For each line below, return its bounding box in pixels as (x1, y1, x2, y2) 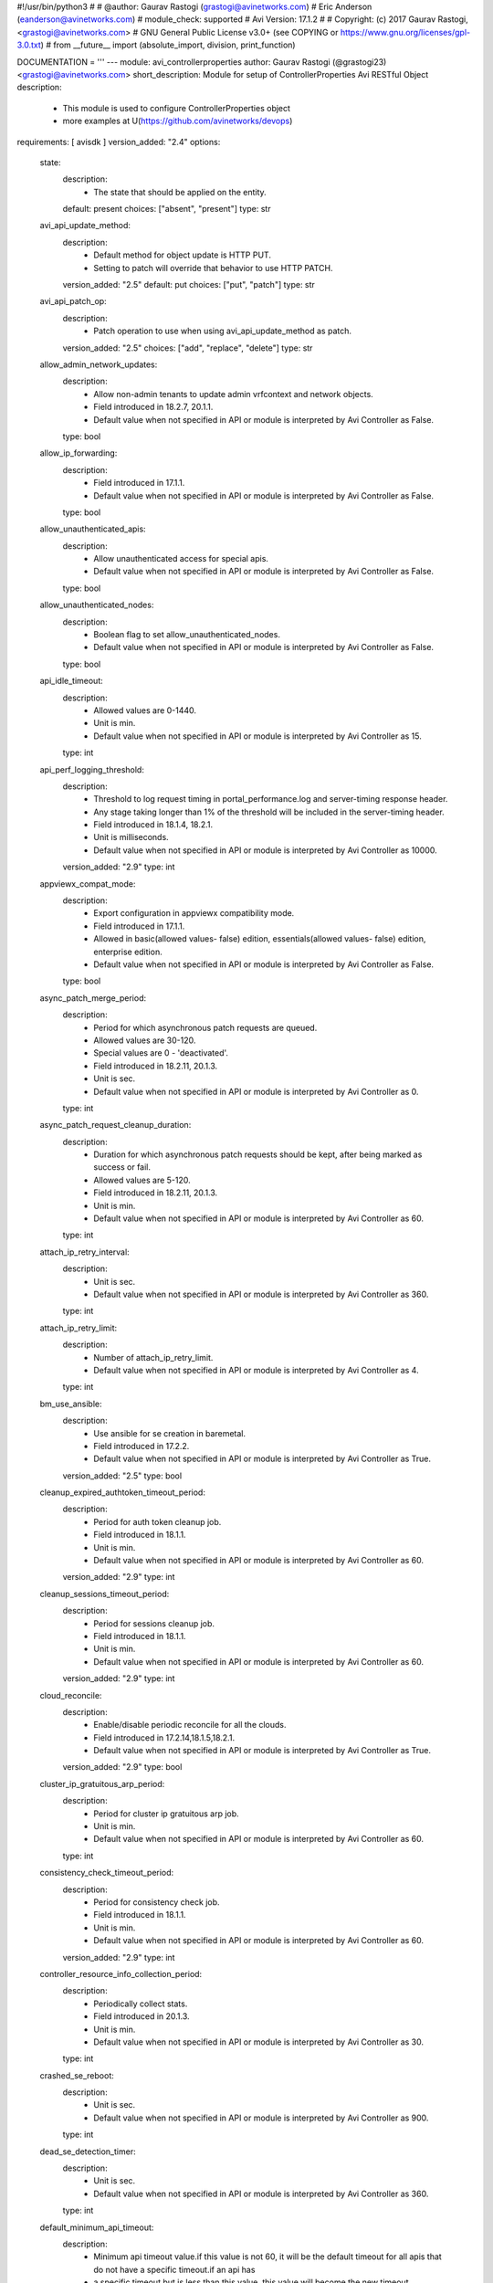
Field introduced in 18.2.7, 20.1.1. (93, 402, 214, 413)
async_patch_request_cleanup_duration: (39, 1120, 192, 1131)
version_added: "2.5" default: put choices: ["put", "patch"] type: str (62, 279, 315, 290)
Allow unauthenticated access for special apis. (93, 553, 269, 564)
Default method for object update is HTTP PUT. (93, 249, 271, 260)
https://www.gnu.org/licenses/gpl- (340, 26, 470, 37)
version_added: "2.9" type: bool (62, 1762, 183, 1773)
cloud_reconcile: (39, 1689, 102, 1700)
